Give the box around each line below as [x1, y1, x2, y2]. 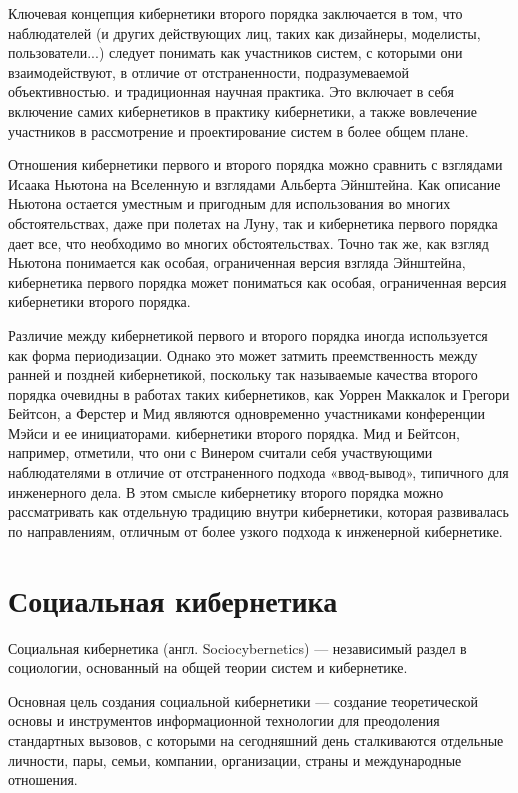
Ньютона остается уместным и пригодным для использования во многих [8, 193, 451, 214]
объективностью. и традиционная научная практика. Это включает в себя [8, 81, 454, 102]
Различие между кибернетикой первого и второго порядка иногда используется [8, 324, 488, 345]
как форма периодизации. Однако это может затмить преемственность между [8, 344, 478, 365]
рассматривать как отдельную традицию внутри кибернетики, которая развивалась [8, 501, 509, 522]
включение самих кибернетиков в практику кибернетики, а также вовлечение [8, 100, 478, 121]
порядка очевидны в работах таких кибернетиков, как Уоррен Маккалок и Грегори [8, 383, 510, 404]
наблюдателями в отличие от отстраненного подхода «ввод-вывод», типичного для [8, 462, 509, 483]
